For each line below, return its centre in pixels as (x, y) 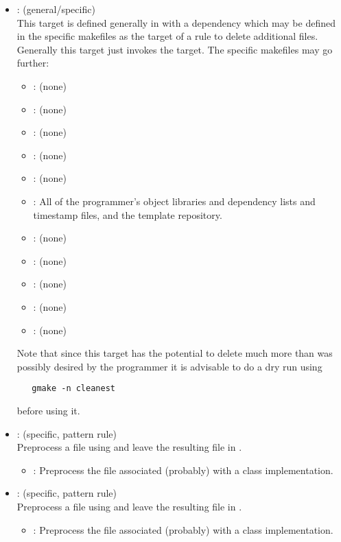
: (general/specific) (56, 9)
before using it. (48, 410)
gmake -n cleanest (73, 389)
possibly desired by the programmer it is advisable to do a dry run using (169, 366)
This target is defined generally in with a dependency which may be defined (176, 22)
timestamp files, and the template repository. (128, 214)
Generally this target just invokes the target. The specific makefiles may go (175, 49)
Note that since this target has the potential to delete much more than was (175, 353)
